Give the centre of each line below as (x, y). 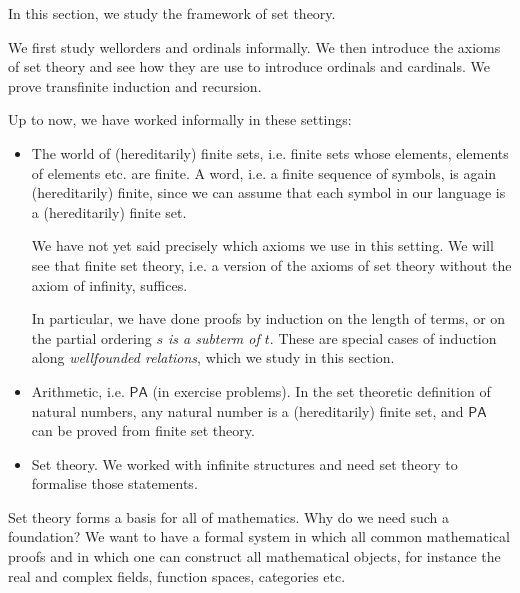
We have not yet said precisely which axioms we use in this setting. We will (262, 245)
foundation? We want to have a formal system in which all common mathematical (259, 536)
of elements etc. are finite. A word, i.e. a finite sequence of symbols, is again (264, 172)
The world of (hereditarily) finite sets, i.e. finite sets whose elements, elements (270, 152)
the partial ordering (91, 337)
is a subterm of (213, 337)
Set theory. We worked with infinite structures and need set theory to (244, 463)
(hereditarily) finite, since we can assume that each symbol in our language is (268, 192)
